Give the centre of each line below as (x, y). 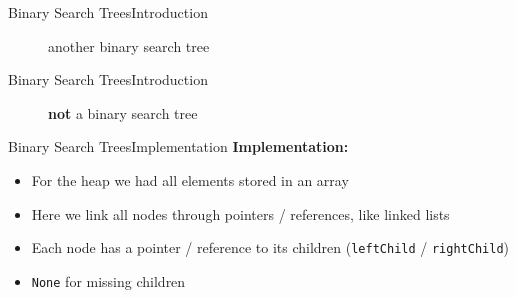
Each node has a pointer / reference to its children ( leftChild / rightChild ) (270, 247)
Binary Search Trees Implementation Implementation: (178, 146)
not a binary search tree (123, 112)
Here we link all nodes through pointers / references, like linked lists (240, 213)
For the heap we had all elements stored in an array (190, 179)
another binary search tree (129, 45)
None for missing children (108, 280)
